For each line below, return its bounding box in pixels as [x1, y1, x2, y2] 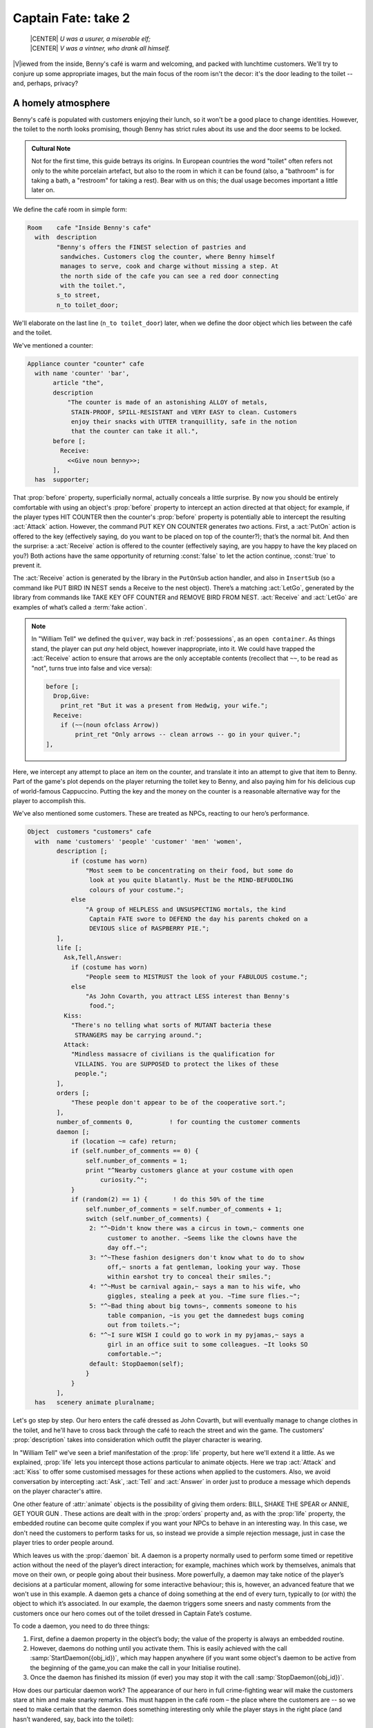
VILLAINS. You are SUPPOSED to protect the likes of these [75, 1060, 279, 1068]
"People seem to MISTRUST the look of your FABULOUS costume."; [85, 973, 308, 981]
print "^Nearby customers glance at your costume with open [85, 1167, 294, 1174]
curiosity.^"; [100, 1176, 148, 1184]
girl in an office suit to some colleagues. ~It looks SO [107, 1341, 308, 1349]
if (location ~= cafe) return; [70, 1137, 178, 1145]
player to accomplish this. [12, 797, 86, 805]
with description [35, 234, 97, 241]
